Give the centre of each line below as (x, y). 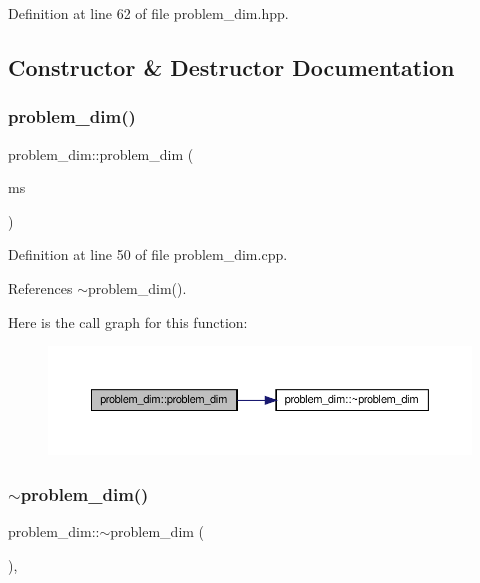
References (40, 287)
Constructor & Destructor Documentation (231, 66)
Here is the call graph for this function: (128, 321)
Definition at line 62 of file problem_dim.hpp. (148, 13)
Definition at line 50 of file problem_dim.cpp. (148, 254)
